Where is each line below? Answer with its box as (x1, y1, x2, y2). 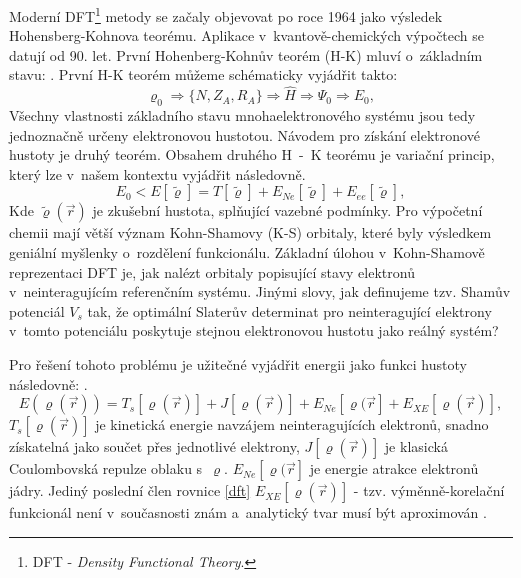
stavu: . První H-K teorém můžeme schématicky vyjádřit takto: (9, 64, 398, 85)
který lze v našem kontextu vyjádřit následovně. (9, 163, 306, 184)
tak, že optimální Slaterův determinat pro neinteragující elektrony (87, 300, 492, 321)
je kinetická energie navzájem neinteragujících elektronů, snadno (95, 414, 489, 435)
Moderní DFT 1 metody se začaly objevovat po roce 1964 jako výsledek (9, 3, 443, 26)
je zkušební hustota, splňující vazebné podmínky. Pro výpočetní (92, 200, 483, 221)
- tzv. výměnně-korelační (353, 480, 505, 501)
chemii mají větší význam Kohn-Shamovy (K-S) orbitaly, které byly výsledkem (9, 222, 492, 243)
